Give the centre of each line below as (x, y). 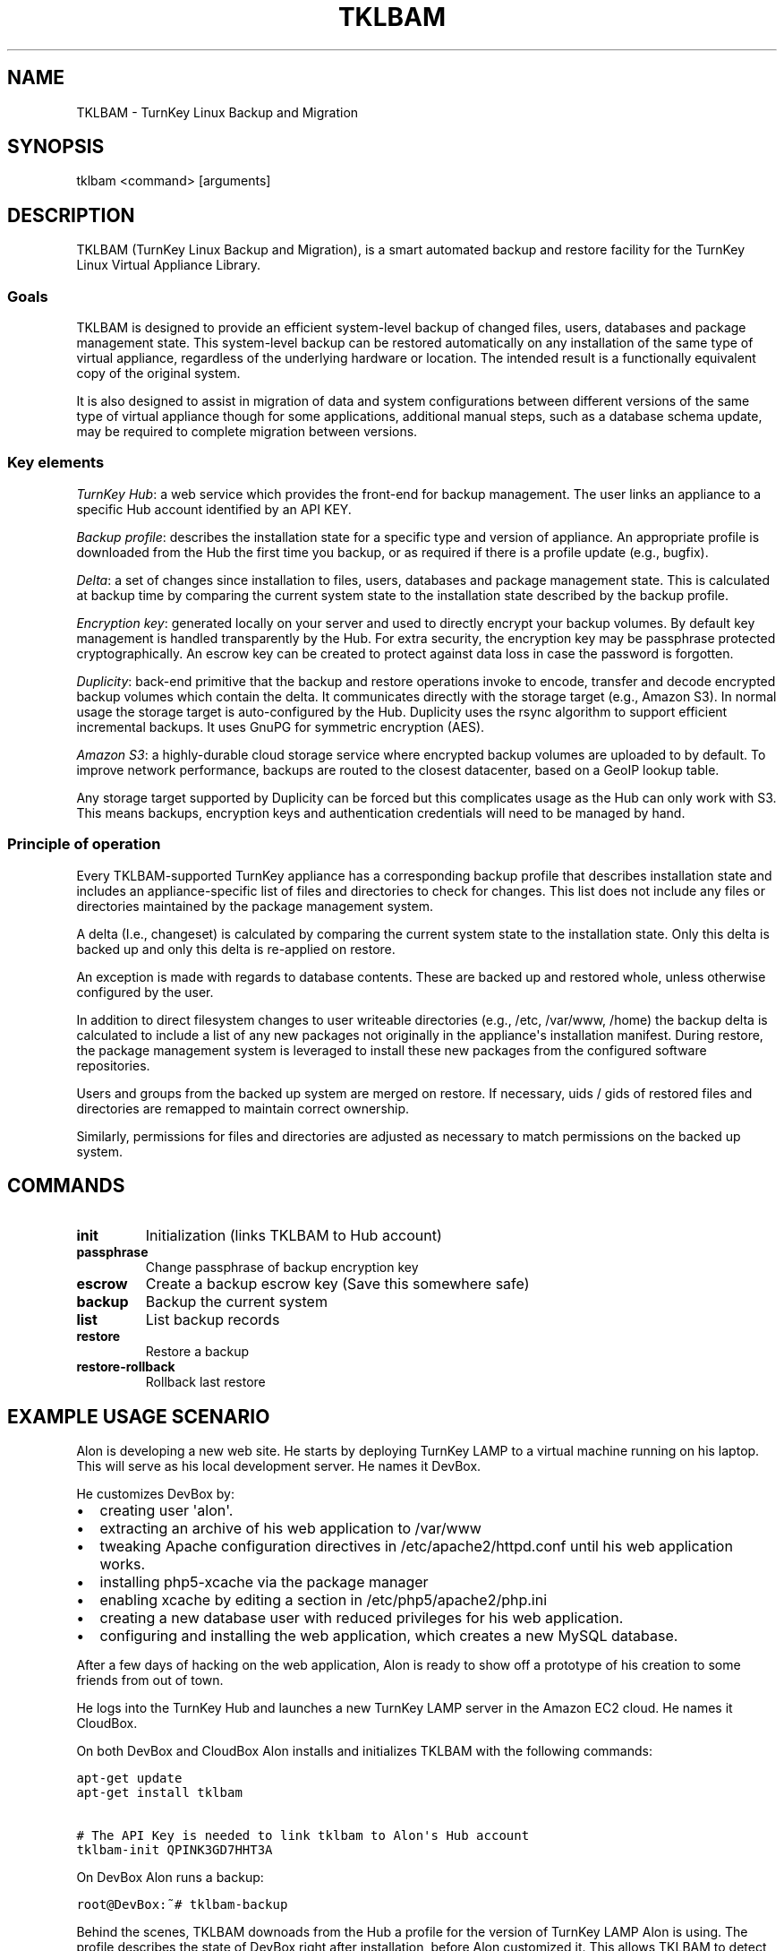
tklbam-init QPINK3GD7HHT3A (175, 1850)
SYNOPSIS (56, 147)
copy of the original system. (158, 374)
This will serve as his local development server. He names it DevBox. (279, 1466)
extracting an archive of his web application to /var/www (290, 1529)
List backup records (213, 1320)
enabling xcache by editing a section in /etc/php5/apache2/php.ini (324, 1600)
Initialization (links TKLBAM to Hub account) (294, 1236)
